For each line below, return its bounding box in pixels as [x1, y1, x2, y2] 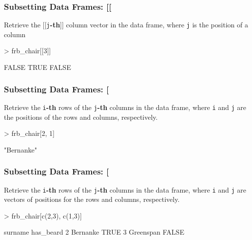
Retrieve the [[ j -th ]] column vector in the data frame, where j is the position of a [4, 20, 248, 30]
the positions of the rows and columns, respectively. [4, 111, 158, 122]
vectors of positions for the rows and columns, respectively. [4, 194, 180, 204]
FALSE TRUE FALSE [4, 62, 71, 72]
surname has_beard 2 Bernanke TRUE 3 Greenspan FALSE [4, 227, 184, 237]
